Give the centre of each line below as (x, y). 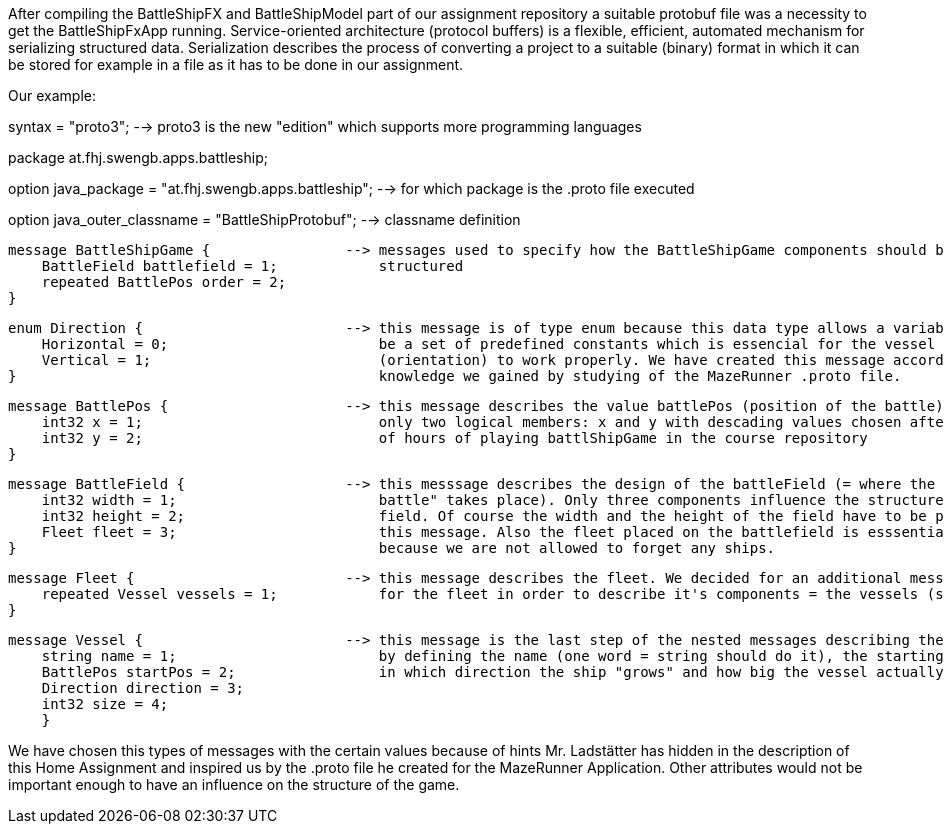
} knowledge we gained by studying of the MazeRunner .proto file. (455, 376)
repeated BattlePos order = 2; (164, 282)
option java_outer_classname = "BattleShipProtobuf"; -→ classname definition (264, 219)
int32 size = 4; (105, 704)
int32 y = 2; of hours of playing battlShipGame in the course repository (454, 438)
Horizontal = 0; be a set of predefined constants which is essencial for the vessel (488, 344)
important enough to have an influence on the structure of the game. (234, 784)
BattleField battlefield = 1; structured (252, 266)
